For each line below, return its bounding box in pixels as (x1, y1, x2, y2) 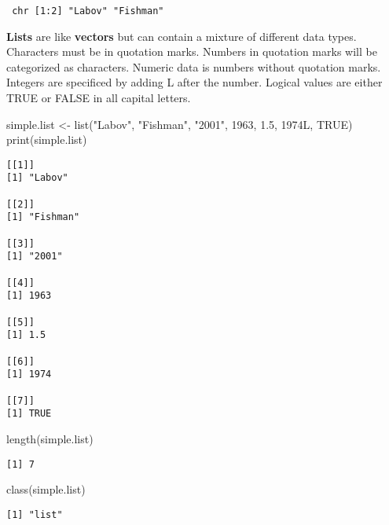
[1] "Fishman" (6, 211, 80, 223)
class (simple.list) (6, 481, 86, 497)
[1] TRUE (6, 408, 52, 420)
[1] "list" (6, 508, 63, 520)
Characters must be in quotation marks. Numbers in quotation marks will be (6, 43, 377, 60)
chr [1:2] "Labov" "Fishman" (12, 6, 164, 17)
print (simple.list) (6, 131, 87, 148)
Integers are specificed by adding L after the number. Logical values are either (6, 74, 383, 90)
